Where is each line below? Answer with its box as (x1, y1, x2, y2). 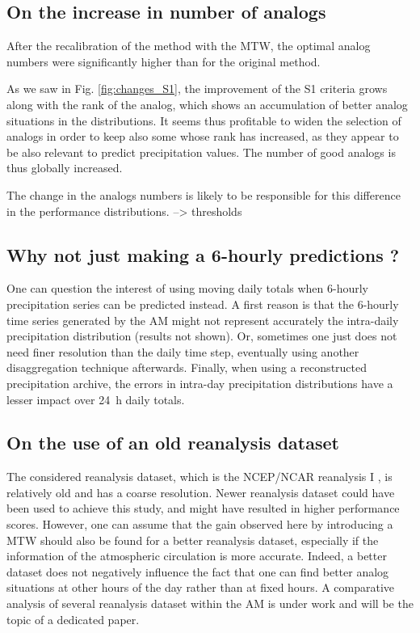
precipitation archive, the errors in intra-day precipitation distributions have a (6, 374, 393, 391)
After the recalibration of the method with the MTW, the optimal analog (6, 37, 371, 54)
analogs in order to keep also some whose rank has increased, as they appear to (6, 128, 399, 145)
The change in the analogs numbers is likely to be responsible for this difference (6, 186, 401, 203)
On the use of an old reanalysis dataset (6, 430, 339, 455)
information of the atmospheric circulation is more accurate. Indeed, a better (6, 547, 387, 564)
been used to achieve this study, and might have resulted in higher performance (6, 500, 400, 517)
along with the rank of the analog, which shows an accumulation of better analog (6, 95, 408, 112)
